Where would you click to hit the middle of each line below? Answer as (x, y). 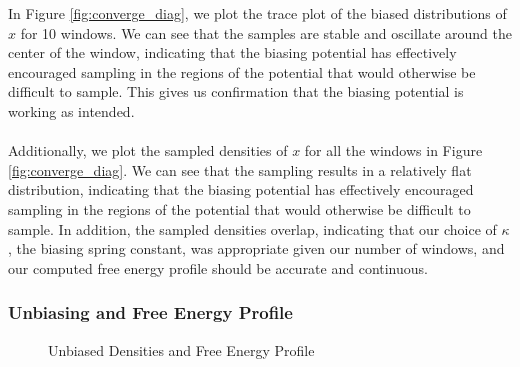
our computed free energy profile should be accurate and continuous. (218, 267)
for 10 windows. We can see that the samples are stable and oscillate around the (266, 32)
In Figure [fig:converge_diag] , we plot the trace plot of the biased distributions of (257, 13)
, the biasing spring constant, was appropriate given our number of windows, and (256, 248)
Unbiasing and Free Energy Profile (150, 312)
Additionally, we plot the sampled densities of (148, 150)
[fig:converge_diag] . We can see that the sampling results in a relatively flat (240, 169)
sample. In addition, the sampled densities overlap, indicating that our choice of (252, 228)
